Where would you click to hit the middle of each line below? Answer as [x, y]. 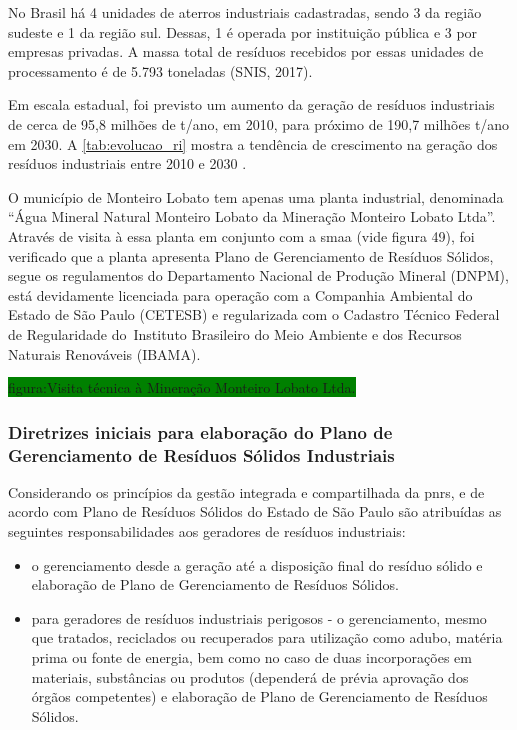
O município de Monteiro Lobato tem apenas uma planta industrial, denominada [256, 196]
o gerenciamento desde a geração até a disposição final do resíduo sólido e [257, 564]
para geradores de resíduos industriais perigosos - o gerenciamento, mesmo [259, 617]
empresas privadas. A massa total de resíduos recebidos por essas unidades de [246, 51]
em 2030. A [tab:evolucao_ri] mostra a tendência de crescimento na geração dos [253, 143]
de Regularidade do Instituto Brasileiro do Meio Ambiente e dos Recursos [235, 333]
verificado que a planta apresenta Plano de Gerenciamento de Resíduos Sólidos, [251, 255]
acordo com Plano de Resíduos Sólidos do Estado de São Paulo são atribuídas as [255, 511]
